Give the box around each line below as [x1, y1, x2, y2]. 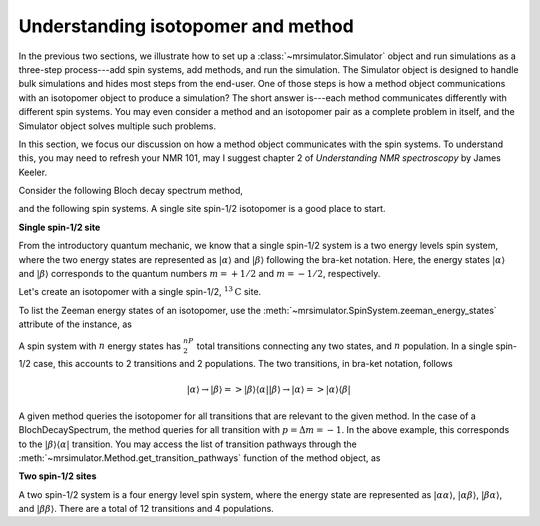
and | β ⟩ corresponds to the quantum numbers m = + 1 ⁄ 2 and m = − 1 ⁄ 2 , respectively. [18, 268, 381, 280]
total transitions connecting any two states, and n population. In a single [196, 340, 494, 352]
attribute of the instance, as [18, 318, 132, 330]
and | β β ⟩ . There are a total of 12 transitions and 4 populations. [18, 503, 274, 515]
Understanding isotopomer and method [18, 15, 354, 37]
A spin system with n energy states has [18, 340, 182, 352]
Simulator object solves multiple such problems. [18, 120, 217, 132]
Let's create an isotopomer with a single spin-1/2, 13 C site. [18, 285, 262, 298]
